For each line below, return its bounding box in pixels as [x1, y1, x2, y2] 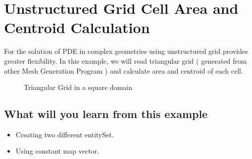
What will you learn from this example [4, 106, 208, 121]
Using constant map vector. [15, 146, 99, 156]
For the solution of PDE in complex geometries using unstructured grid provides [4, 46, 248, 56]
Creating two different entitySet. [15, 129, 114, 139]
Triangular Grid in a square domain [24, 82, 132, 92]
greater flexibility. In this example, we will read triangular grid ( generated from [4, 55, 247, 66]
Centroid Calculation [4, 17, 150, 38]
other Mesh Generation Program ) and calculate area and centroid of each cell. [4, 65, 243, 76]
